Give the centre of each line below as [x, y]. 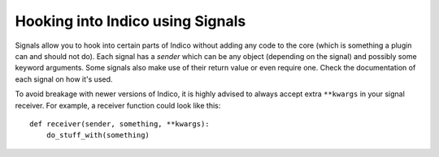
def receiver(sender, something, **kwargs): [120, 124]
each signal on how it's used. [64, 79]
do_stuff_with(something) [98, 135]
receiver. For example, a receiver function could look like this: [118, 105]
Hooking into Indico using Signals [130, 21]
